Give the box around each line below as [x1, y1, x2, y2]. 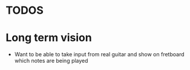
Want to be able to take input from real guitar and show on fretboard [14, 51, 185, 58]
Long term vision [5, 31, 92, 45]
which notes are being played [14, 57, 88, 65]
